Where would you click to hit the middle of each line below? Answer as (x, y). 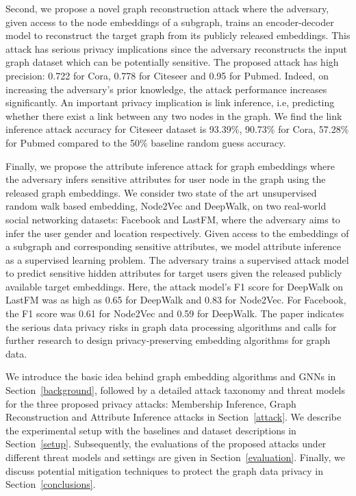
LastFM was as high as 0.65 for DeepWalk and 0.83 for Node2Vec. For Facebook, (176, 300)
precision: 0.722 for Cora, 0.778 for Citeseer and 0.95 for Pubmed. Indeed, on (167, 75)
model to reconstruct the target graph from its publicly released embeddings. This (178, 35)
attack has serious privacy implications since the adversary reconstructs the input (176, 48)
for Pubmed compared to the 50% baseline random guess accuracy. (146, 142)
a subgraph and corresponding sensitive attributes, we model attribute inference (173, 246)
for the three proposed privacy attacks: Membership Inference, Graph (151, 403)
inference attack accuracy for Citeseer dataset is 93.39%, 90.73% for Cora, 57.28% (177, 129)
